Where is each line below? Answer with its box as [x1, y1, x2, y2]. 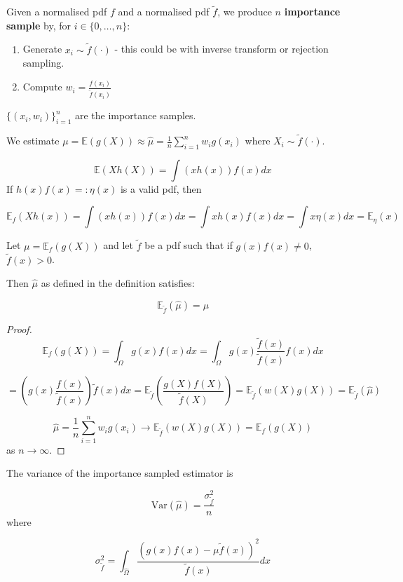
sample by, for [6, 18, 71, 32]
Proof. [6, 322, 32, 337]
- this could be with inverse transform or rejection [114, 41, 329, 56]
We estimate [6, 133, 60, 148]
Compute [22, 79, 62, 94]
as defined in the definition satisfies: [41, 276, 195, 290]
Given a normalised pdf [6, 4, 107, 19]
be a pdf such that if [144, 238, 233, 252]
